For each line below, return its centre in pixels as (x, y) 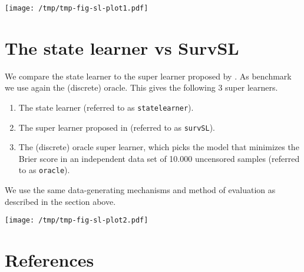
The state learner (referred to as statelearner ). (106, 107)
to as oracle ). (44, 170)
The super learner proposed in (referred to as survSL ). (117, 127)
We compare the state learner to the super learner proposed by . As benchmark (148, 76)
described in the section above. (60, 201)
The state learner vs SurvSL (122, 47)
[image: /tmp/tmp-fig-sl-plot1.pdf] (77, 8)
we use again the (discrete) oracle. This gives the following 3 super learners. (141, 87)
